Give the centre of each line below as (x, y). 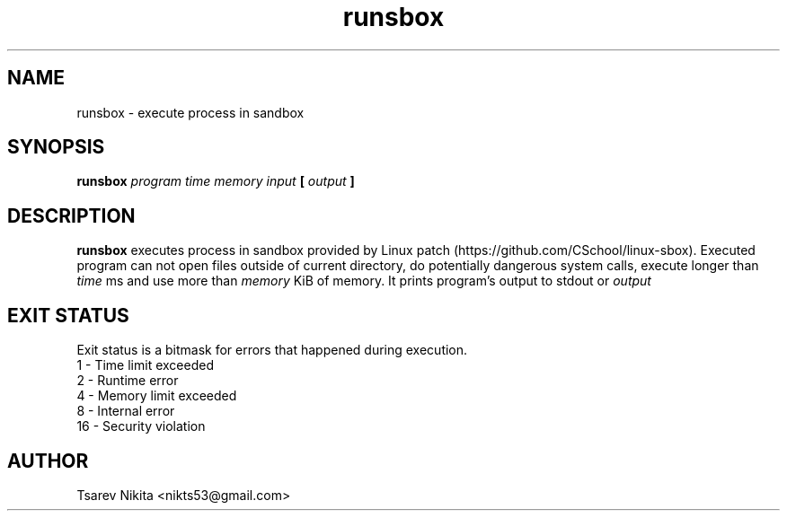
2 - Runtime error (128, 381)
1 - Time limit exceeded (145, 365)
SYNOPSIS (56, 147)
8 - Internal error (126, 411)
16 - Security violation (141, 426)
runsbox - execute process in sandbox (190, 112)
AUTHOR (48, 461)
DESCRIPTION (71, 215)
